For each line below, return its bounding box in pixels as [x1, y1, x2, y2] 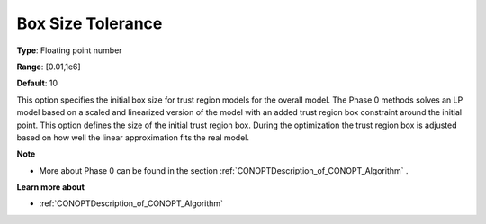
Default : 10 [16, 77, 58, 89]
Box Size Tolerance [16, 13, 163, 33]
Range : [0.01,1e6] [16, 61, 81, 72]
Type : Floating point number [16, 45, 122, 56]
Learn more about [16, 182, 85, 193]
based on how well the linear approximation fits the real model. [16, 131, 250, 143]
